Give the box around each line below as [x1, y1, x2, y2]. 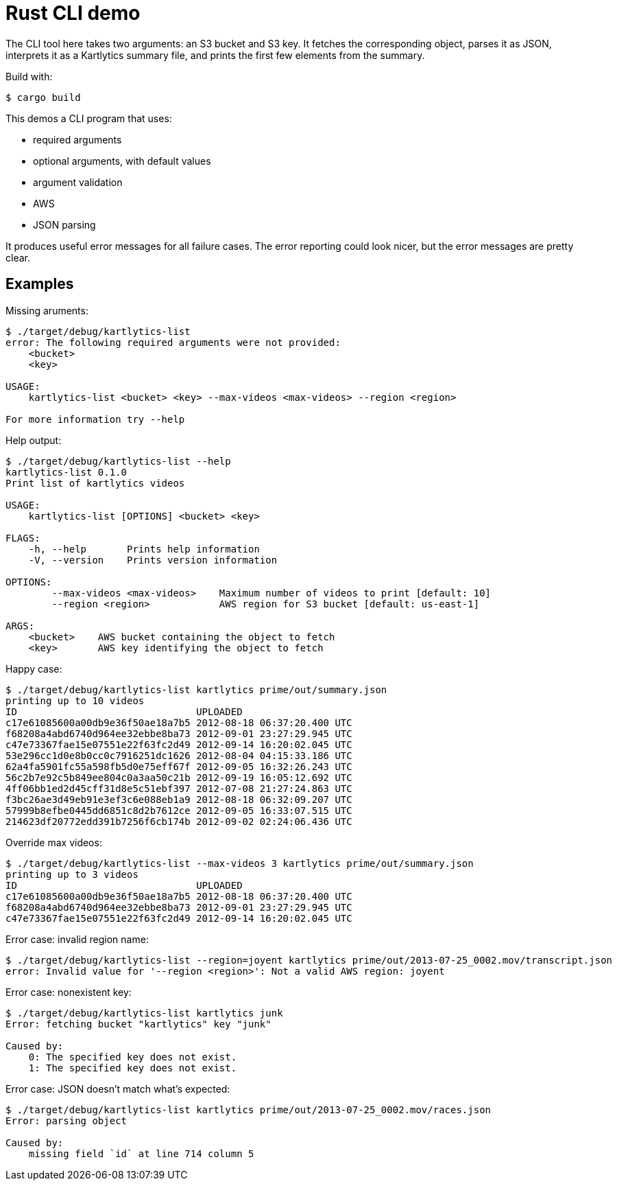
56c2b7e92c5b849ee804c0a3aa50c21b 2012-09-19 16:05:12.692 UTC [5, 771, 352, 783]
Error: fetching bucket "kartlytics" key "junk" [5, 1018, 271, 1030]
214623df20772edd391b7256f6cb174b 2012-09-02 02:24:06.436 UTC [5, 815, 352, 827]
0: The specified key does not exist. [28, 1051, 237, 1062]
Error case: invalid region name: [5, 933, 149, 945]
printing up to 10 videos [5, 695, 145, 706]
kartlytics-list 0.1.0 [5, 466, 128, 478]
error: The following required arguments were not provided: [5, 336, 341, 348]
